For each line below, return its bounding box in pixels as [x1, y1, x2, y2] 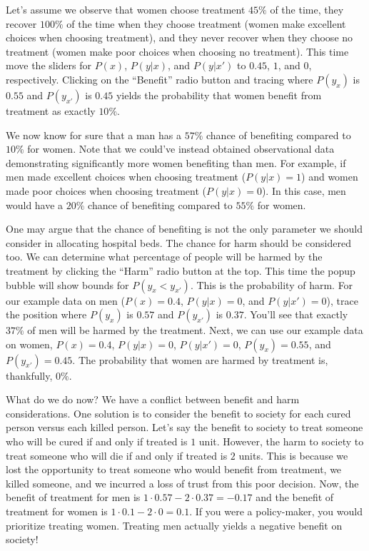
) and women [301, 169, 358, 184]
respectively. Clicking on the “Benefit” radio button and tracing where [6, 71, 313, 86]
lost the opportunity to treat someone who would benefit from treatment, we [6, 462, 342, 477]
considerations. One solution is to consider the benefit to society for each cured [6, 405, 351, 420]
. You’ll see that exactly [243, 307, 348, 322]
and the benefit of [256, 490, 334, 505]
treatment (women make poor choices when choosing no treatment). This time [6, 44, 349, 59]
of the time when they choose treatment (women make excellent [66, 16, 346, 31]
